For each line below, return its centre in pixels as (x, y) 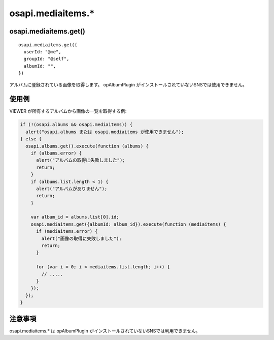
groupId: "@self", (46, 59)
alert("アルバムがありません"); (72, 189)
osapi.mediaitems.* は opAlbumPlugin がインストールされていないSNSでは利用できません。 (105, 331)
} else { (31, 139)
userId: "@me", (42, 52)
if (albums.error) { (56, 153)
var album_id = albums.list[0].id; (75, 217)
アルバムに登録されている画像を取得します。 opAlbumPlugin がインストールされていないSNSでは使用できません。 (128, 84)
